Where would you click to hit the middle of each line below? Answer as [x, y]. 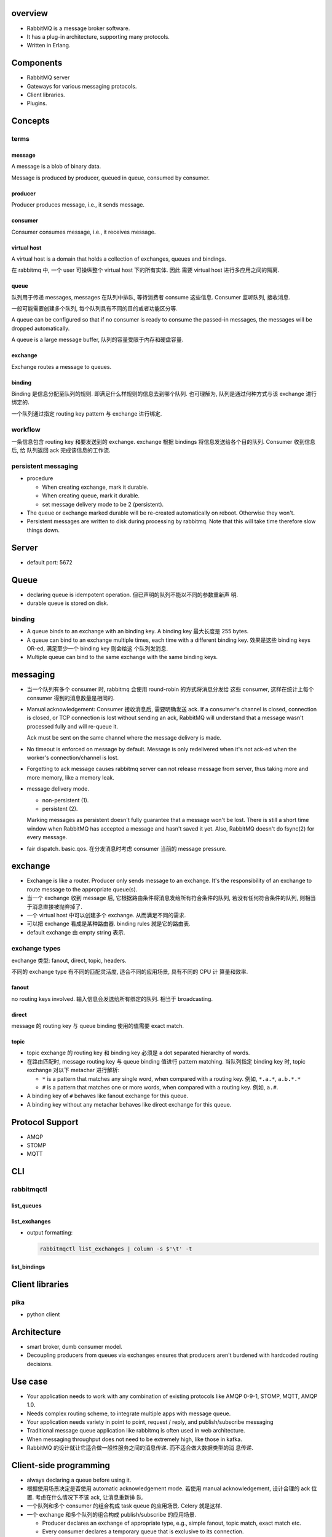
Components [37, 63]
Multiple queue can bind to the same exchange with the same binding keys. [122, 657]
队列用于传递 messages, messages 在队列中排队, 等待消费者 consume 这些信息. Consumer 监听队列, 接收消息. [151, 297]
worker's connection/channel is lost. [73, 757]
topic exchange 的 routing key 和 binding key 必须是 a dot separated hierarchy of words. [138, 1053]
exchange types [36, 948]
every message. [47, 837]
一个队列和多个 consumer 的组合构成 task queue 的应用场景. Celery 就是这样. [124, 1506]
